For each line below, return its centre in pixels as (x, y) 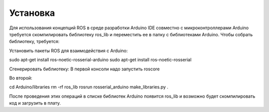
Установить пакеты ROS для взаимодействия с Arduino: (68, 51)
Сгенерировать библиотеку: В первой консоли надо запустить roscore (84, 69)
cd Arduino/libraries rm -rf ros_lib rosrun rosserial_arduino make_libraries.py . (89, 87)
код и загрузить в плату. (35, 103)
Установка (32, 13)
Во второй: (21, 78)
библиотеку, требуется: (34, 42)
